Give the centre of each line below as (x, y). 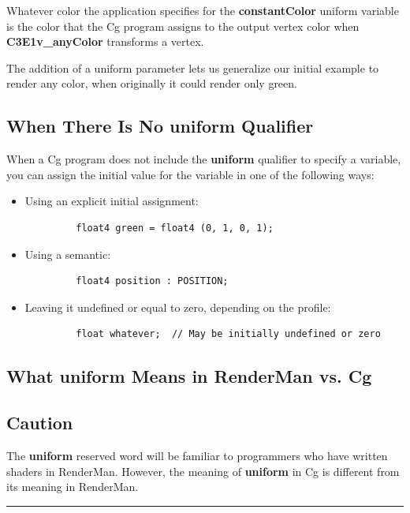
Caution (40, 423)
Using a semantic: (68, 254)
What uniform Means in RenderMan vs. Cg (189, 376)
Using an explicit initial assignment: (112, 201)
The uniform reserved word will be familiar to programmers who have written (197, 455)
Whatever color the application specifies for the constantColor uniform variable (203, 10)
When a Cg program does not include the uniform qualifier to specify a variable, (204, 159)
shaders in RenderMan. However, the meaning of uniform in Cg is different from (203, 471)
